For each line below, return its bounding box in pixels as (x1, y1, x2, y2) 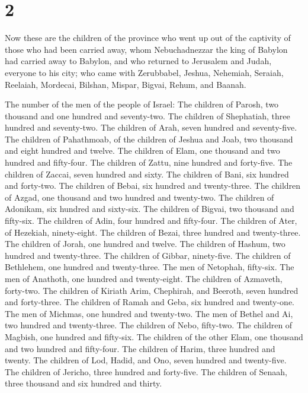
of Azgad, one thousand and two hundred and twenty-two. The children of (5, 191, 274, 203)
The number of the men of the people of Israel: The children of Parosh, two (5, 98, 279, 110)
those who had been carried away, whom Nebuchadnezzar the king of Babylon (5, 43, 288, 55)
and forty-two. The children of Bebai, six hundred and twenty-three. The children (5, 179, 301, 192)
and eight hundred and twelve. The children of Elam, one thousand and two (5, 144, 280, 157)
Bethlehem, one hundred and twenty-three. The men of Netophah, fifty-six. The (5, 261, 294, 273)
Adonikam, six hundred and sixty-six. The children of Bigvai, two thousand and (5, 202, 294, 215)
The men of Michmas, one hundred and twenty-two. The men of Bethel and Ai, (5, 307, 293, 319)
